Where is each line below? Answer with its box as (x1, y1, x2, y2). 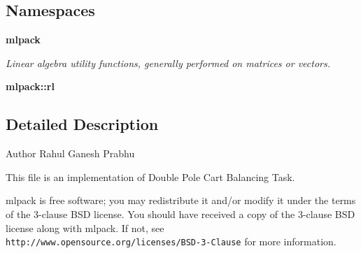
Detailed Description (6, 113, 159, 135)
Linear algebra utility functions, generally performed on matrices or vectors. (6, 55, 331, 70)
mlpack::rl (6, 79, 55, 94)
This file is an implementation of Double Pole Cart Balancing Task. (6, 169, 295, 184)
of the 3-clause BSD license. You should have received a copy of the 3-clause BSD (6, 206, 355, 221)
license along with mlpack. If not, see (6, 220, 164, 235)
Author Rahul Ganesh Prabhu (6, 146, 135, 161)
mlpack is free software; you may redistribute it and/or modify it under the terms (6, 193, 356, 208)
